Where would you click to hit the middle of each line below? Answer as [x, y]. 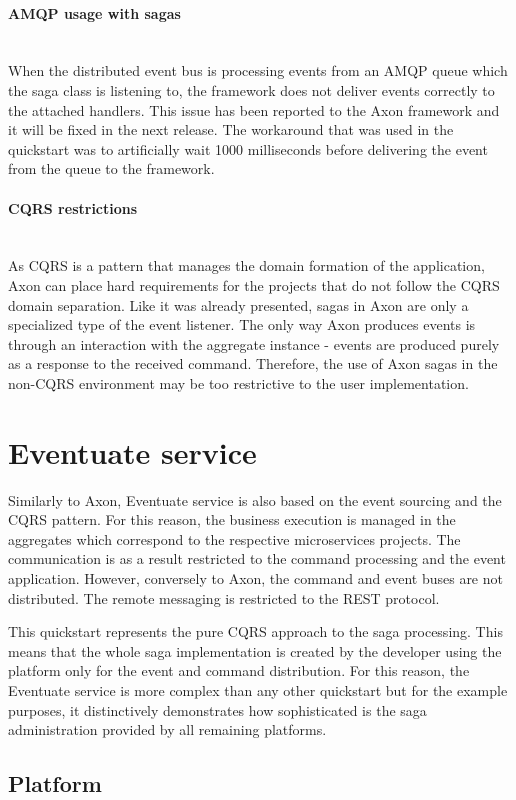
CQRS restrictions [73, 207]
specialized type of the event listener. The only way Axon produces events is [242, 324]
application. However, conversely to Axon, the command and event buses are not [255, 578]
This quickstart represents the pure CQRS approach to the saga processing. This [255, 631]
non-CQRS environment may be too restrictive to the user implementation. [238, 382]
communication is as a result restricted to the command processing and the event [257, 558]
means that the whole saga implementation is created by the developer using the [255, 650]
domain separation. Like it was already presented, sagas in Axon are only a [238, 304]
